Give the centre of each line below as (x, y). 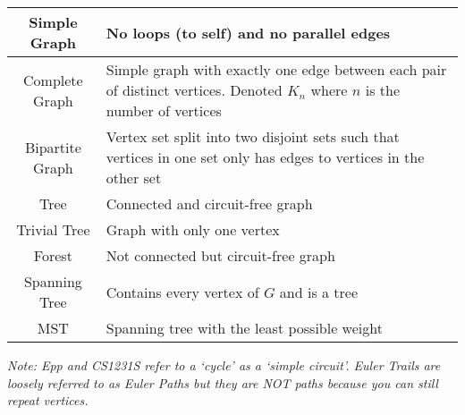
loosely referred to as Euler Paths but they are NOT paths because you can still (223, 382)
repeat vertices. (48, 400)
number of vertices (164, 110)
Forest (53, 255)
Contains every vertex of (182, 292)
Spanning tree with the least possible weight (244, 328)
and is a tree (319, 292)
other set (134, 178)
